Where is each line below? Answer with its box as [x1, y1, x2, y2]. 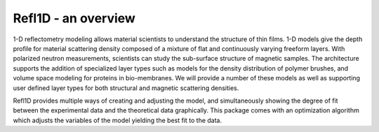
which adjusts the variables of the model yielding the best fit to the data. [13, 116, 222, 124]
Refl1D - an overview [13, 10, 136, 26]
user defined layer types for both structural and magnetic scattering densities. [13, 84, 239, 92]
